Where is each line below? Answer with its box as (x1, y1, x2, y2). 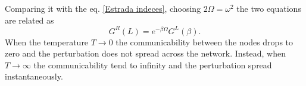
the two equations (236, 2, 301, 14)
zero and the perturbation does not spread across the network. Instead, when (5, 47, 286, 59)
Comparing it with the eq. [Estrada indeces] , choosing (5, 2, 201, 14)
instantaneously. (5, 70, 63, 82)
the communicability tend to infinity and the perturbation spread (33, 58, 272, 71)
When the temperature (5, 35, 89, 48)
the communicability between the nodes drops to (115, 35, 293, 48)
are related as (5, 14, 54, 26)
